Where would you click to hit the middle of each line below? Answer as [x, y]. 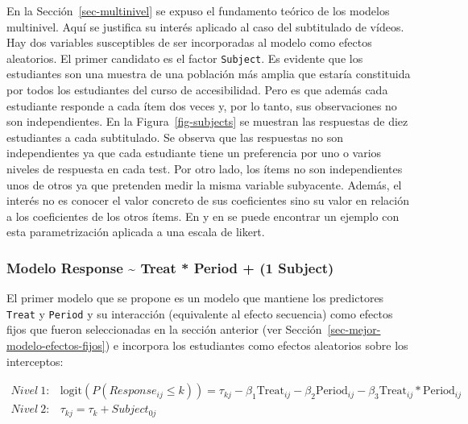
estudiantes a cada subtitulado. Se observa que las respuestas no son [175, 137]
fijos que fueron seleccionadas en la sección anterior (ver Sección [164, 329]
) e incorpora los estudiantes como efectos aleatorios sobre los [257, 345]
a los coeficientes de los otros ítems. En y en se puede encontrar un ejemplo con [203, 216]
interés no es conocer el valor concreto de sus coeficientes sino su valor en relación [208, 200]
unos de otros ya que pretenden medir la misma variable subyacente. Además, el [204, 184]
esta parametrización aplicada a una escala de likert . [136, 232]
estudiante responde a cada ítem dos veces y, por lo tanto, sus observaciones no [202, 105]
